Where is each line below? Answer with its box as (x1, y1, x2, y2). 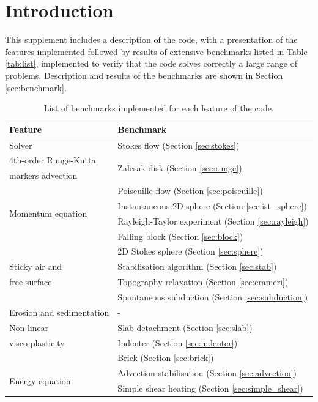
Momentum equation (9, 207, 87, 220)
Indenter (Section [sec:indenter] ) (117, 336, 238, 349)
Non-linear (9, 321, 49, 333)
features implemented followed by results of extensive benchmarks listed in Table (5, 45, 308, 58)
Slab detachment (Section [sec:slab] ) (117, 321, 253, 333)
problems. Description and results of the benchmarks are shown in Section (5, 69, 283, 81)
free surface (9, 275, 52, 288)
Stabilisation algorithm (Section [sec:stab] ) (117, 260, 277, 273)
